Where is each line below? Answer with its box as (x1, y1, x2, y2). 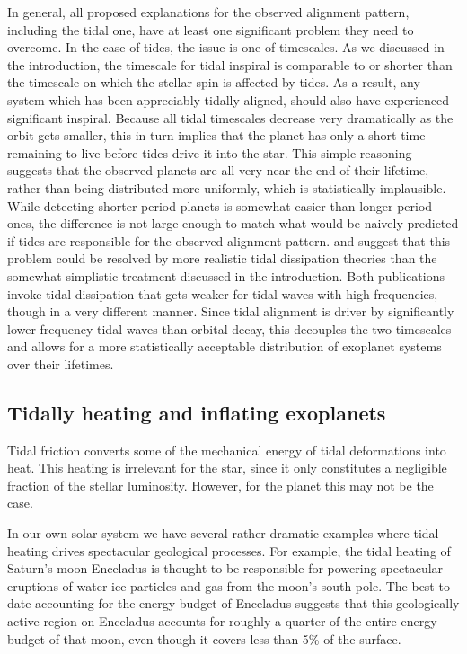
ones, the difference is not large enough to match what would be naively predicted (7, 214, 459, 233)
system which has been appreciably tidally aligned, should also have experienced (7, 90, 450, 109)
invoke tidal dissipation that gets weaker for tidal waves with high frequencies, (7, 284, 438, 303)
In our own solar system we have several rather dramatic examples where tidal (7, 524, 439, 543)
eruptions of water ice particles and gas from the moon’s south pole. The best (7, 576, 435, 595)
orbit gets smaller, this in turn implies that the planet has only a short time (7, 126, 426, 145)
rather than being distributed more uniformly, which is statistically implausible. (7, 178, 446, 197)
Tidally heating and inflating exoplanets (7, 398, 386, 426)
